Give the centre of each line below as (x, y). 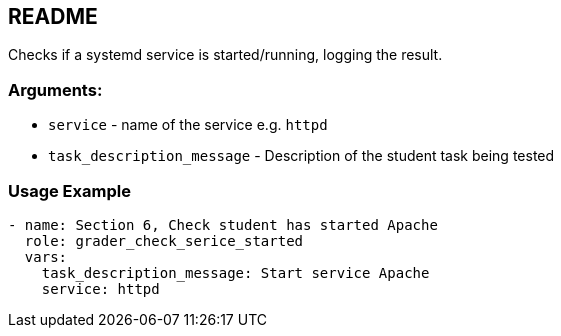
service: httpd (100, 288)
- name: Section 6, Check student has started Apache (223, 224)
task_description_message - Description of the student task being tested (301, 156)
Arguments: (55, 89)
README (53, 16)
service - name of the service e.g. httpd (188, 125)
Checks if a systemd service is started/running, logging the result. (225, 55)
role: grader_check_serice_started (164, 240)
